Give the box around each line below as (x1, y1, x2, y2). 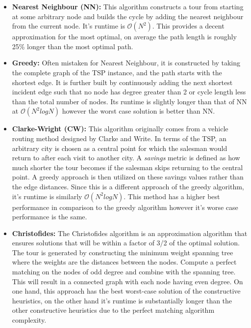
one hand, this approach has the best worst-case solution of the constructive (12, 286, 241, 296)
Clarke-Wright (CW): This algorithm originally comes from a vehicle (12, 123, 228, 134)
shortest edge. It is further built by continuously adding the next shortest (12, 77, 233, 87)
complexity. (12, 315, 47, 325)
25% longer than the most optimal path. (12, 41, 133, 51)
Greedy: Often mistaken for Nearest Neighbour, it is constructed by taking (12, 58, 240, 68)
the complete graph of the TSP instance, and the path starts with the (12, 67, 222, 77)
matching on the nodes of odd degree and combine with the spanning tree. (12, 267, 236, 277)
